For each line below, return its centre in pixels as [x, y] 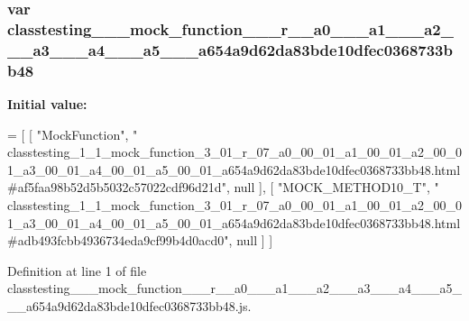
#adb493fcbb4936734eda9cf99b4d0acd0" [118, 240]
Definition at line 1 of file [77, 270]
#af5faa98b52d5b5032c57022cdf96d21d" [117, 187]
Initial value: [47, 103]
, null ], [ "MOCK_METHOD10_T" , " [332, 187]
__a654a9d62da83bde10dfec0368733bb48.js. [129, 305]
